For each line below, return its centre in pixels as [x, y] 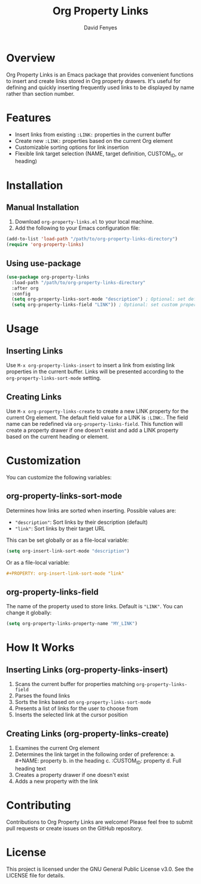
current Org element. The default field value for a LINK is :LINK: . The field [97, 417]
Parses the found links [42, 696]
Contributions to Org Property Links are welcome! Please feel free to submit [100, 822]
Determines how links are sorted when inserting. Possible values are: [91, 510]
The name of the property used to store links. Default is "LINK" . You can [95, 606]
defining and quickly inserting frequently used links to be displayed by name [100, 87]
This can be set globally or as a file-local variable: [68, 540]
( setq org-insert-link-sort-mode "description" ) [68, 551]
